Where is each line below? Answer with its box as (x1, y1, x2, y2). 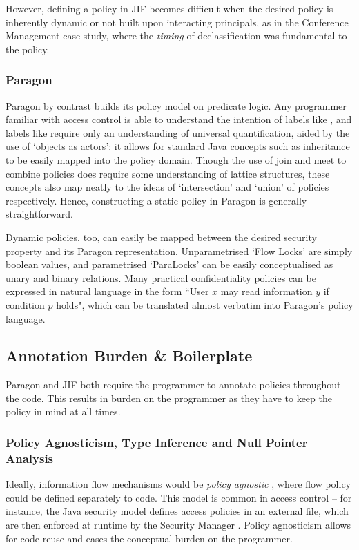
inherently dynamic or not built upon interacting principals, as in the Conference (6, 15, 349, 29)
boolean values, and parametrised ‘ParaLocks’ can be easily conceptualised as (6, 257, 333, 272)
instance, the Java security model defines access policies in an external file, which (6, 504, 349, 518)
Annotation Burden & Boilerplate (6, 345, 253, 366)
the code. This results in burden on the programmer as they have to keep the (6, 390, 332, 405)
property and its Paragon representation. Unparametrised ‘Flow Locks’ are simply (6, 243, 353, 258)
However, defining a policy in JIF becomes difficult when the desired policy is (6, 1, 333, 15)
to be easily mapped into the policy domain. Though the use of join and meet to (6, 152, 347, 167)
